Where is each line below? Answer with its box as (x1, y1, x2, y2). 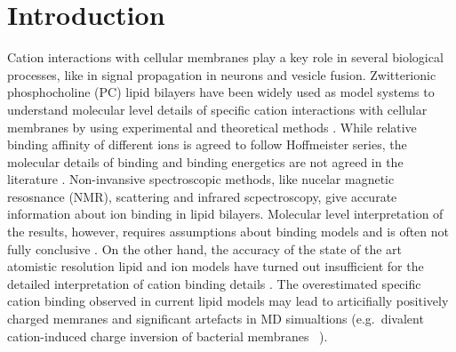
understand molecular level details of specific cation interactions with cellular (7, 100, 428, 118)
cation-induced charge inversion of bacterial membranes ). (7, 326, 328, 345)
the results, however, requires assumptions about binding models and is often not (7, 222, 450, 241)
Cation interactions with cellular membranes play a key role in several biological (7, 48, 444, 67)
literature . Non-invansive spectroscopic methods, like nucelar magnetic (7, 170, 395, 188)
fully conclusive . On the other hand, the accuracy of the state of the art (7, 239, 403, 258)
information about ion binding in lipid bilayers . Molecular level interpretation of (7, 204, 444, 223)
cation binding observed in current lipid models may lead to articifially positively (7, 292, 449, 310)
